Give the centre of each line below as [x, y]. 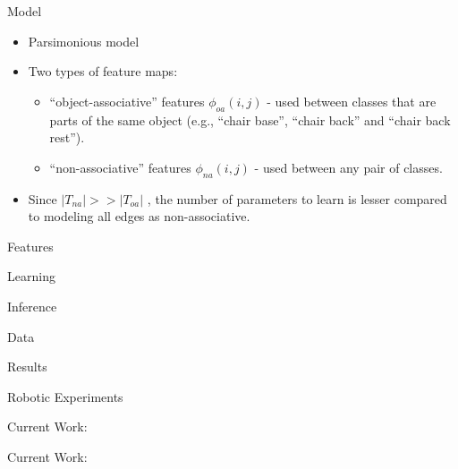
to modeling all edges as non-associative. [139, 216]
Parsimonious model [84, 41]
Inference [32, 306]
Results [27, 367]
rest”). [67, 137]
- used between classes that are [352, 101]
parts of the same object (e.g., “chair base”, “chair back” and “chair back [250, 119]
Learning [31, 276]
